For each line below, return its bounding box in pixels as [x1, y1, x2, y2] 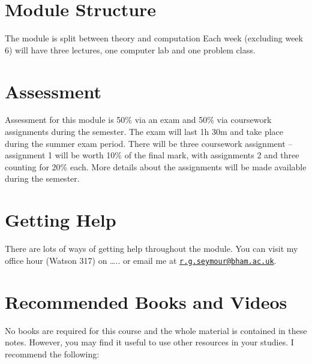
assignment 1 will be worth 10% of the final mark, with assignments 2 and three [5, 149, 299, 161]
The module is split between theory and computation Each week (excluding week [5, 32, 303, 44]
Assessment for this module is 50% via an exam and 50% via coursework [5, 113, 272, 126]
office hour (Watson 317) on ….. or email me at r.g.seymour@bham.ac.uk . [5, 254, 277, 266]
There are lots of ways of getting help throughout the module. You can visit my [5, 242, 298, 255]
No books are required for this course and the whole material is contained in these [5, 324, 307, 336]
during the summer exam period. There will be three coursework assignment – [5, 137, 293, 149]
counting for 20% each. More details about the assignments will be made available [5, 160, 307, 173]
